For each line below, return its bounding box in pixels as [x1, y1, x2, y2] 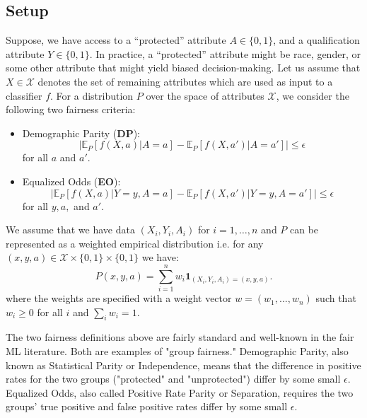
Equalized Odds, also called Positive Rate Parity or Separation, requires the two [6, 385, 354, 400]
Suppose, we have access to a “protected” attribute [6, 33, 226, 47]
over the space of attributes [146, 88, 264, 103]
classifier [6, 88, 42, 103]
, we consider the [276, 88, 349, 103]
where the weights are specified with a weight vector [6, 291, 232, 306]
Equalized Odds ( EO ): [22, 173, 121, 188]
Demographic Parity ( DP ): [22, 125, 140, 140]
